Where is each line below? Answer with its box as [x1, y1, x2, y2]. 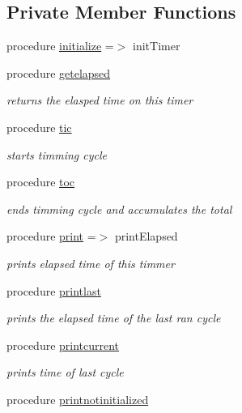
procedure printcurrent [6, 336, 120, 353]
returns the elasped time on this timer [6, 92, 193, 109]
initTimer [133, 37, 180, 54]
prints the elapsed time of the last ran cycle [6, 309, 221, 326]
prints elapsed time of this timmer [6, 254, 175, 271]
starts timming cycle [6, 146, 107, 163]
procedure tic [6, 118, 72, 135]
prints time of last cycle [6, 364, 124, 381]
